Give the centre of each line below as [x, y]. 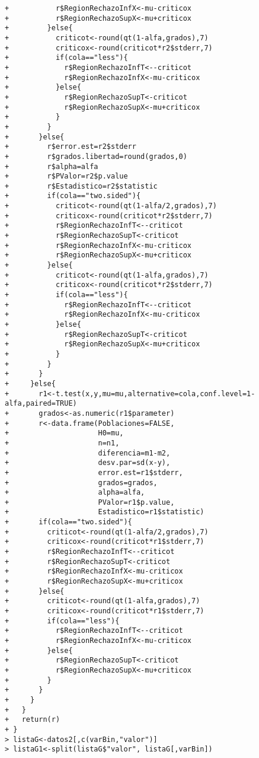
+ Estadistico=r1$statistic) [105, 512]
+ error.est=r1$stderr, [94, 472]
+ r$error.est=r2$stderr [71, 147]
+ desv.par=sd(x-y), [88, 463]
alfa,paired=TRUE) [41, 404]
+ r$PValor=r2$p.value [66, 176]
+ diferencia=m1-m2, [88, 453]
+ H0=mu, [64, 433]
